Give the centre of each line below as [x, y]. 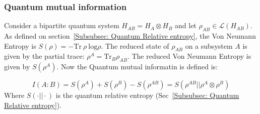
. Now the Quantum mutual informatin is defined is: [137, 67]
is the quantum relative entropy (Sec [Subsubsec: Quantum [147, 95]
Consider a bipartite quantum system [62, 25]
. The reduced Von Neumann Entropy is [189, 56]
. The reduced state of [135, 45]
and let [186, 25]
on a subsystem [209, 45]
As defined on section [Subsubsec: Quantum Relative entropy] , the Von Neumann [130, 36]
